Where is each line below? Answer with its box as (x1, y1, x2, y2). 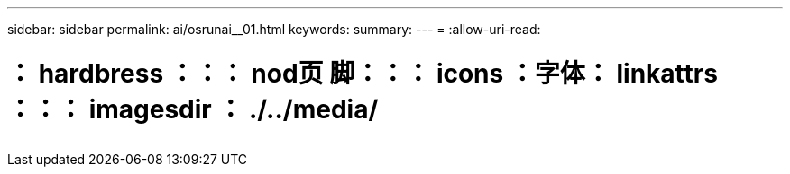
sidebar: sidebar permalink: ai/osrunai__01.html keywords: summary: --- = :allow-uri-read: (7, 22, 541, 37)
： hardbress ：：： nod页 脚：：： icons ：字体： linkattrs (7, 57, 718, 89)
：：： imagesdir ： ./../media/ (7, 93, 379, 125)
